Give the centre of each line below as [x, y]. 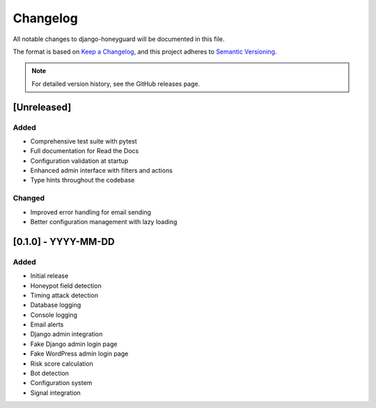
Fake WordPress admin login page [79, 354]
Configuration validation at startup [79, 161]
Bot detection [50, 373]
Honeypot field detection [66, 285]
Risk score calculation [62, 363]
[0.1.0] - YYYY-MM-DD [64, 241]
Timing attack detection [64, 295]
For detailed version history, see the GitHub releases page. [116, 84]
